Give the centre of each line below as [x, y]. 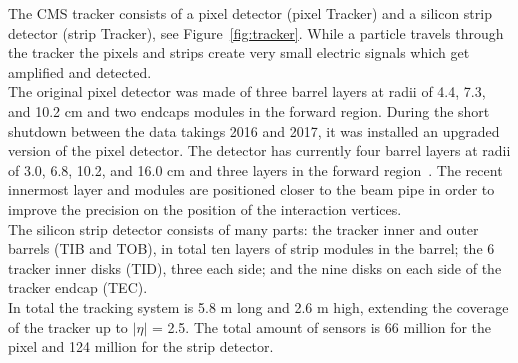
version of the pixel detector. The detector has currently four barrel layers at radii [259, 150]
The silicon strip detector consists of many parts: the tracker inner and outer [243, 228]
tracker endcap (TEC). [78, 287]
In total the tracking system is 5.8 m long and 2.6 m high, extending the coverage [258, 306]
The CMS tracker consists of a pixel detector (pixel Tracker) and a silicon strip [250, 13]
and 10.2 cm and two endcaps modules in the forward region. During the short [249, 110]
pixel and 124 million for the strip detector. [141, 346]
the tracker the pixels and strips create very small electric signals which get [239, 52]
